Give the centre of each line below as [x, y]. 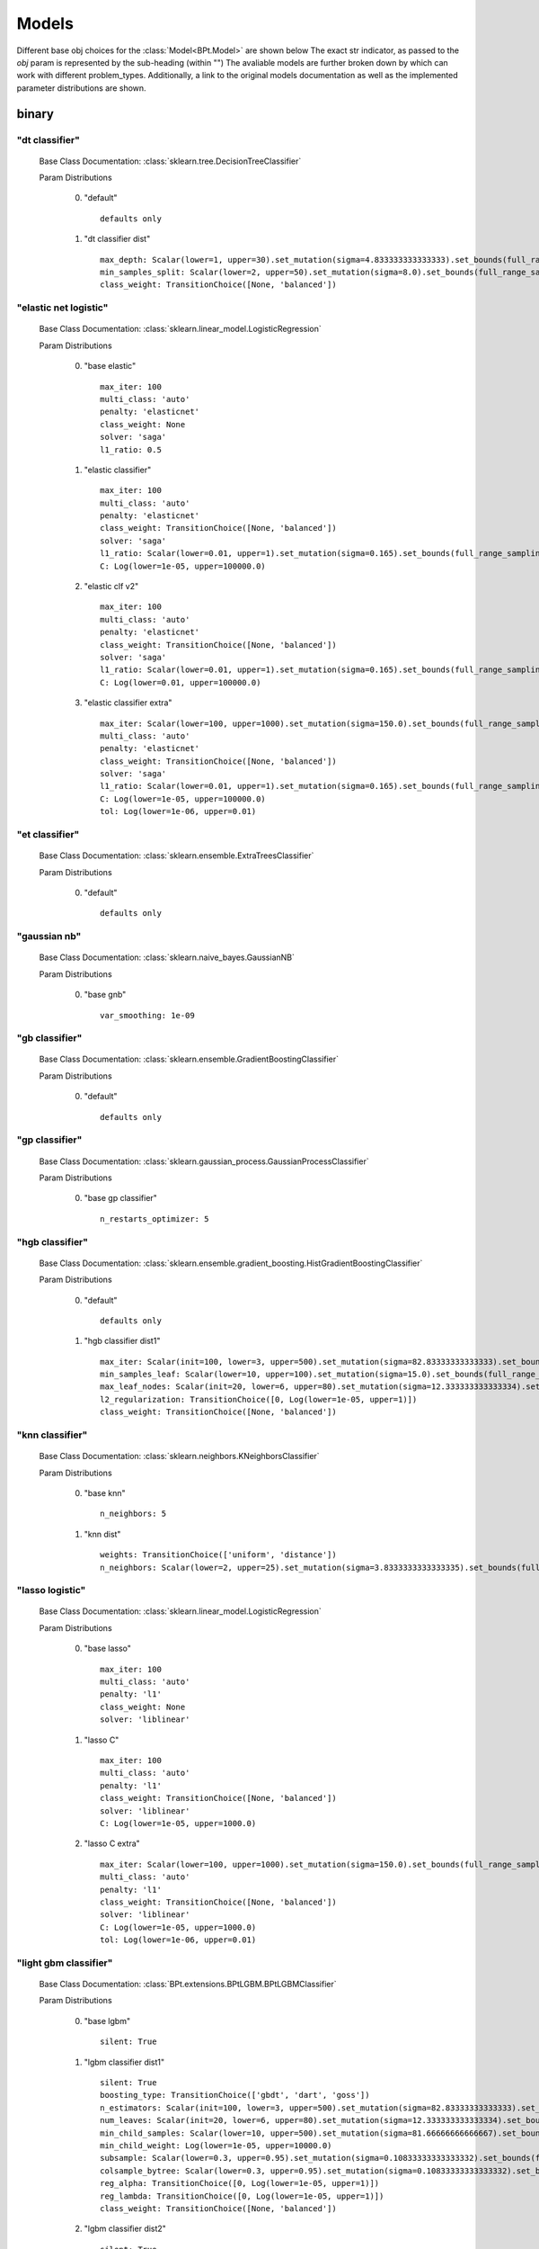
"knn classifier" [52, 1435]
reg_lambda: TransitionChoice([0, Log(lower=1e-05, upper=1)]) [242, 2196]
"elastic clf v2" [111, 587]
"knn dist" [102, 1534]
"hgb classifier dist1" [122, 1341]
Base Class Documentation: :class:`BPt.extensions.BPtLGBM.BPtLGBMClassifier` [188, 1985]
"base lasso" [108, 1649]
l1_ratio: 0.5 [131, 449]
